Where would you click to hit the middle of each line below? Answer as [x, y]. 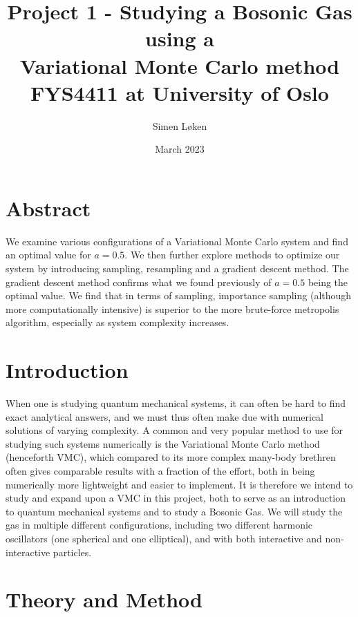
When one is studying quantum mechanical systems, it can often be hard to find [176, 403]
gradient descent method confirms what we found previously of [139, 282]
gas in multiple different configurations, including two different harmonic [159, 525]
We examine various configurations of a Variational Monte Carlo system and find [177, 241]
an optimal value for [48, 255]
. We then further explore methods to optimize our [232, 255]
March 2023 [180, 149]
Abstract [48, 208]
